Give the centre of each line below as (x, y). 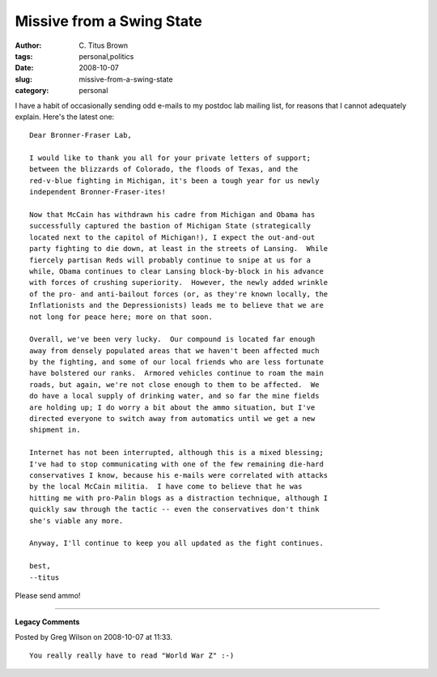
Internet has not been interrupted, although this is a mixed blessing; (176, 453)
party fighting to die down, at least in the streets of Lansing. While (179, 249)
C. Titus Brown (104, 45)
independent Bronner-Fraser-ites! (98, 192)
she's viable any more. (76, 521)
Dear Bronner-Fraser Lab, (81, 135)
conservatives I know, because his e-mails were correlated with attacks (179, 475)
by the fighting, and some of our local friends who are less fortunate (176, 362)
